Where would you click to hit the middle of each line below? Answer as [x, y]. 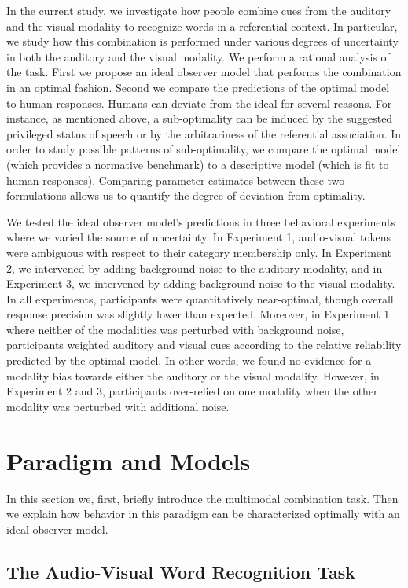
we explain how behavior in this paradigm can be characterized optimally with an [203, 514]
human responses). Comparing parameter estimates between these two [176, 180]
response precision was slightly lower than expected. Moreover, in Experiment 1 [198, 314]
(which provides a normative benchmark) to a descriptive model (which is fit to [198, 164]
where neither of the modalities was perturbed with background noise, [175, 329]
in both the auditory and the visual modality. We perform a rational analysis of [198, 56]
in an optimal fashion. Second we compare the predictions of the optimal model [198, 87]
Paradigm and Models [129, 460]
